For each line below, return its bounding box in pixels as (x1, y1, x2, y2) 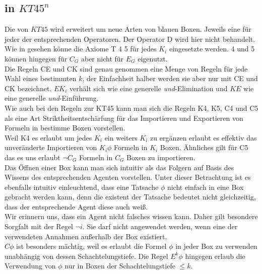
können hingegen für (5, 53, 68, 63)
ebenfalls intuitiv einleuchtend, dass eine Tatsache (5, 181, 159, 192)
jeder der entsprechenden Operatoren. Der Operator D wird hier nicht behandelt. (5, 33, 255, 44)
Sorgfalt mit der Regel (5, 221, 73, 232)
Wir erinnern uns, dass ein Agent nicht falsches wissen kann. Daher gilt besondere (5, 211, 258, 222)
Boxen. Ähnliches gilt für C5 (160, 142, 248, 153)
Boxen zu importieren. (126, 152, 195, 162)
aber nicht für (81, 53, 124, 63)
